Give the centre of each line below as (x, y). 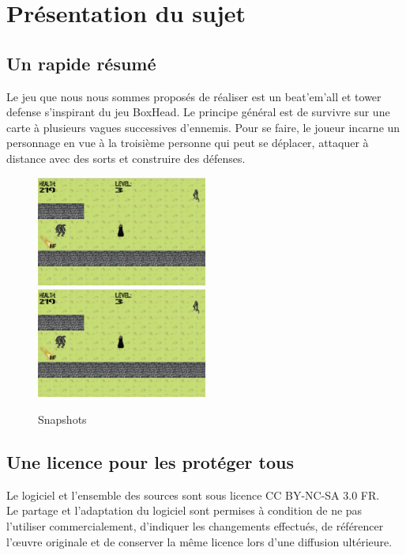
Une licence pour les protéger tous (150, 462)
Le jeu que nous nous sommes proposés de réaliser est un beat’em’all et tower (194, 96)
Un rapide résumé (81, 63)
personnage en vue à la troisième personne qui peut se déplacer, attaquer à (188, 143)
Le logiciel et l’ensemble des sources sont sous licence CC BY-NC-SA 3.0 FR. (193, 495)
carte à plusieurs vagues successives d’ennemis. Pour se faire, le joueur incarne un (203, 127)
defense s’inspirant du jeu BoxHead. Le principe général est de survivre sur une (198, 112)
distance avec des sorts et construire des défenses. (126, 158)
